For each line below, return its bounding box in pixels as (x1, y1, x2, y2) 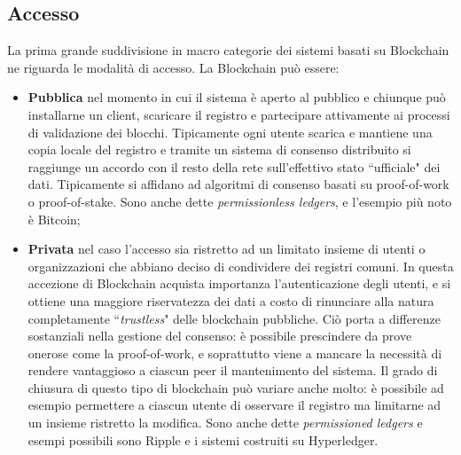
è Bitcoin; (27, 209, 81, 228)
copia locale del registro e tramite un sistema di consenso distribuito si (27, 140, 411, 159)
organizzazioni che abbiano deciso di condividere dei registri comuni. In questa (27, 256, 454, 275)
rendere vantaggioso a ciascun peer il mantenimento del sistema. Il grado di (27, 361, 438, 380)
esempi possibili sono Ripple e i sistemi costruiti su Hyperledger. (27, 430, 379, 449)
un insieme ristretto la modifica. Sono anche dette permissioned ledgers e (27, 413, 423, 432)
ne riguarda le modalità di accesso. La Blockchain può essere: (7, 58, 340, 76)
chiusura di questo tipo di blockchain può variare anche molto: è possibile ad (27, 378, 444, 396)
